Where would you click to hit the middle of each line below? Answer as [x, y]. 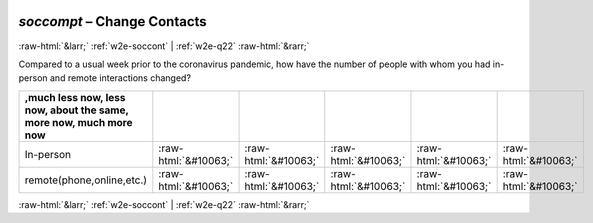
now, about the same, [76, 110]
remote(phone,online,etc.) [86, 180]
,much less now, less [75, 97]
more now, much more [79, 122]
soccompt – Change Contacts [112, 21]
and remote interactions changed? [120, 78]
